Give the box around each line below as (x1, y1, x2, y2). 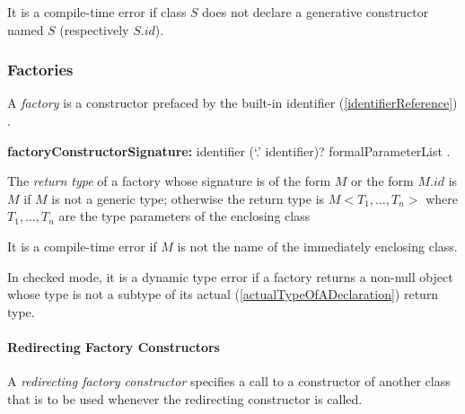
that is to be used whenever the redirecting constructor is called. (7, 389, 363, 408)
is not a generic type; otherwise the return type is (51, 189, 325, 207)
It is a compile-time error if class (7, 3, 187, 21)
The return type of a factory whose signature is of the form (7, 172, 331, 190)
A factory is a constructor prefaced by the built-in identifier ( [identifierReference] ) (7, 93, 458, 112)
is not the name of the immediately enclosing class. (177, 236, 458, 255)
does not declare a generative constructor (202, 3, 429, 21)
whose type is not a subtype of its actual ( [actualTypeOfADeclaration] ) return (7, 285, 439, 304)
